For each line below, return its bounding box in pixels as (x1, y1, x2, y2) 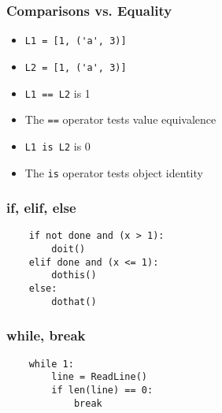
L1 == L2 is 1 (24, 84, 91, 101)
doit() (51, 244, 86, 255)
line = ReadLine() (51, 371, 147, 383)
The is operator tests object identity (24, 164, 203, 180)
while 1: (28, 358, 74, 370)
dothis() (51, 270, 97, 281)
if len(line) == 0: (51, 384, 154, 396)
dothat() (51, 296, 97, 307)
